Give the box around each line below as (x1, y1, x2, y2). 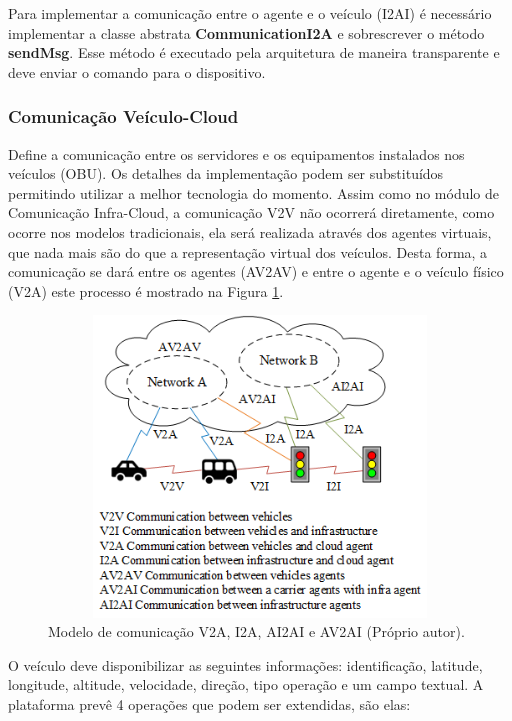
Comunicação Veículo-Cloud (8, 104, 239, 129)
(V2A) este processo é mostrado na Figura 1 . (8, 280, 284, 301)
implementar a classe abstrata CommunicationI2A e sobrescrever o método (8, 22, 485, 43)
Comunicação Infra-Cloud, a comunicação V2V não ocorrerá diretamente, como (8, 202, 495, 223)
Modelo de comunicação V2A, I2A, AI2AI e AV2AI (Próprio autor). (48, 621, 465, 642)
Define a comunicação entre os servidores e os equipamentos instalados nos (8, 143, 465, 164)
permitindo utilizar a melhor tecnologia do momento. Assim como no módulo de (8, 182, 500, 203)
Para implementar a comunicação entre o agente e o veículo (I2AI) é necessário (8, 3, 492, 23)
